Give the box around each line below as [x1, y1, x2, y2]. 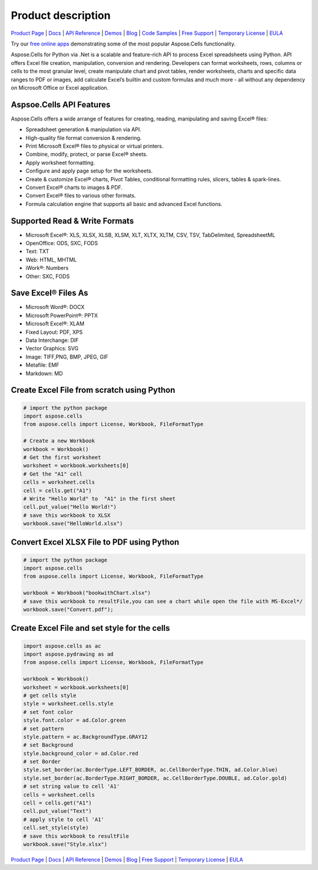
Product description [11, 9, 111, 22]
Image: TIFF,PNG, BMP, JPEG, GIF [25, 353, 108, 360]
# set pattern [23, 725, 64, 732]
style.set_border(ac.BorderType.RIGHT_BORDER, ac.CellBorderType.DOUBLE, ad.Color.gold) [23, 774, 288, 781]
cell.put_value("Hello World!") [23, 504, 117, 510]
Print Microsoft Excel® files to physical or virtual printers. [25, 142, 164, 149]
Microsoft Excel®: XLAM [25, 320, 85, 327]
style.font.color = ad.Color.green [23, 717, 126, 724]
